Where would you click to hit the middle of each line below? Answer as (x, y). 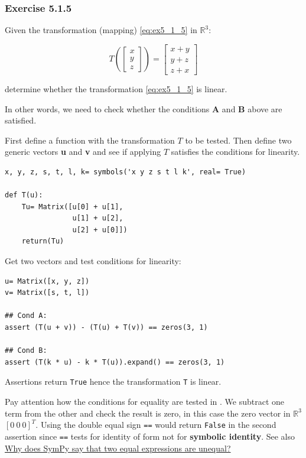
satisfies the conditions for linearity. (235, 152)
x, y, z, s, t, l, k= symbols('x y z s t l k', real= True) (126, 172)
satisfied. (21, 120)
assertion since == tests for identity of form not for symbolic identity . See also (150, 436)
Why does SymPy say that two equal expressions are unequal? (118, 448)
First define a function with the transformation (90, 140)
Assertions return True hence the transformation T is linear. (113, 381)
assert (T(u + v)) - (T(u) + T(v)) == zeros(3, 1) (106, 327)
